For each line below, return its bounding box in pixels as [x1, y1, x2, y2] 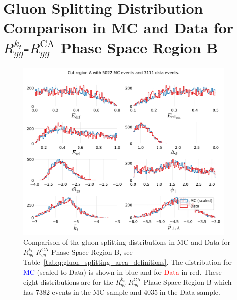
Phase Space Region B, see [51, 246, 133, 257]
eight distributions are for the [23, 276, 113, 287]
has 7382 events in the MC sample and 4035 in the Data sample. [23, 287, 220, 297]
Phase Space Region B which [143, 276, 232, 287]
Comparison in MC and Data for [3, 17, 234, 38]
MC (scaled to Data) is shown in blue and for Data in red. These [23, 266, 222, 277]
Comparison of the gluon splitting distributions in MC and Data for [23, 237, 231, 247]
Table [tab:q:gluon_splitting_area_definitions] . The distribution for [23, 257, 232, 267]
